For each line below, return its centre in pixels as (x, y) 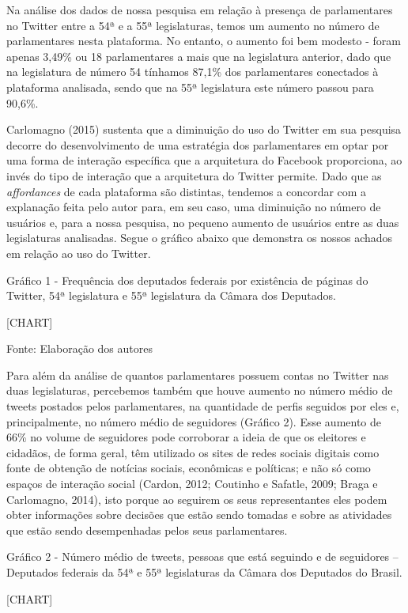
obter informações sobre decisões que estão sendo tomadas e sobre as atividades (199, 515)
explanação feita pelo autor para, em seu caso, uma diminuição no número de (194, 207)
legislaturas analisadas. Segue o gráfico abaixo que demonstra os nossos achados (200, 238)
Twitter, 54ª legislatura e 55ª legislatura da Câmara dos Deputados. (171, 295)
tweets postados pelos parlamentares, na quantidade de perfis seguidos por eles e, (203, 406)
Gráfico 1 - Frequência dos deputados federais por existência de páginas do (187, 280)
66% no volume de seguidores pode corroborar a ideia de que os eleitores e (186, 437)
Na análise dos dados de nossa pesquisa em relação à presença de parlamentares (200, 9)
